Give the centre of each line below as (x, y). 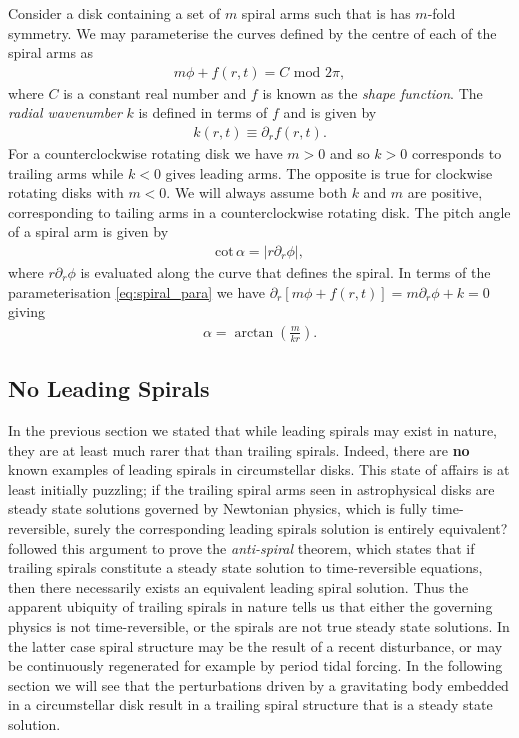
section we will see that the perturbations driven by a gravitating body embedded (258, 684)
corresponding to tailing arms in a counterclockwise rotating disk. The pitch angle (259, 211)
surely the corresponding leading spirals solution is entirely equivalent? (291, 528)
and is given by (330, 112)
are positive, (445, 192)
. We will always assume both (256, 192)
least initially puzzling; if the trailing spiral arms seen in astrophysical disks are (251, 488)
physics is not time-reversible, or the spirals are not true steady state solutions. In (259, 625)
